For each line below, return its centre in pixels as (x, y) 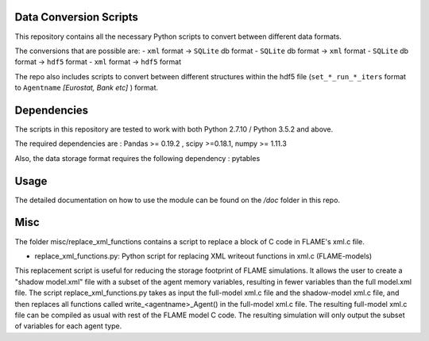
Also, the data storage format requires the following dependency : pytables (137, 158)
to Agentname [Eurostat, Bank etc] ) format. (87, 88)
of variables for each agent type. (68, 326)
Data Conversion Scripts (77, 17)
